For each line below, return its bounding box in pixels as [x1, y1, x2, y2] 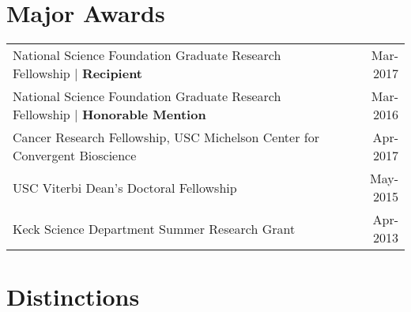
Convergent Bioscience [13, 146, 137, 165]
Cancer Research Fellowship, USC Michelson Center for [13, 128, 319, 147]
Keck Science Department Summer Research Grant [13, 219, 296, 238]
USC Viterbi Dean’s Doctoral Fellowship [13, 178, 237, 197]
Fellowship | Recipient [13, 64, 143, 83]
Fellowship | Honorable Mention [13, 105, 206, 124]
